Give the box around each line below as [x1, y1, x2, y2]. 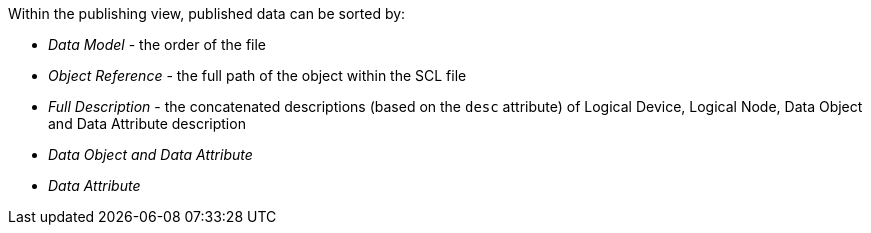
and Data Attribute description [48, 115, 246, 132]
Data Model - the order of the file [48, 36, 267, 53]
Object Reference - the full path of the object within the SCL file [48, 67, 467, 84]
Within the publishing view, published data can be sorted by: [8, 5, 406, 22]
